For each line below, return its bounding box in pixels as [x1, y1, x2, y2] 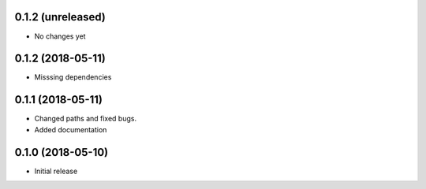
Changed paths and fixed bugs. [34, 114, 137, 124]
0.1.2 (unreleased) [14, 10, 106, 24]
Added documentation [34, 124, 107, 134]
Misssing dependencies [34, 72, 112, 82]
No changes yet [34, 31, 86, 41]
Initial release [34, 166, 78, 176]
